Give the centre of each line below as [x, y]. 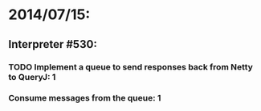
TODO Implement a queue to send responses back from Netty [130, 67]
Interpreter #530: [53, 44]
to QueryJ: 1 [32, 77]
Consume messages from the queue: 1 [85, 98]
